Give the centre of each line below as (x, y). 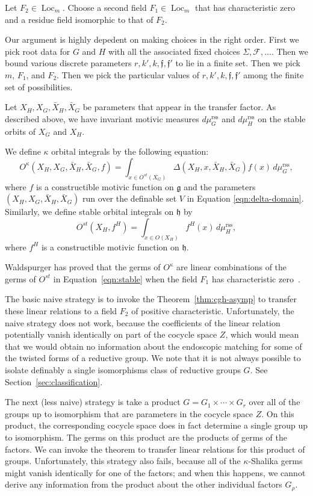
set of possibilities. (39, 86)
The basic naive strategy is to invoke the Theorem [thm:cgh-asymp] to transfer (151, 299)
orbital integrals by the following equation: (130, 151)
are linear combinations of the (232, 267)
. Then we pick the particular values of (128, 74)
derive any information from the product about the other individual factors (144, 484)
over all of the (274, 402)
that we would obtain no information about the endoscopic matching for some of (153, 346)
